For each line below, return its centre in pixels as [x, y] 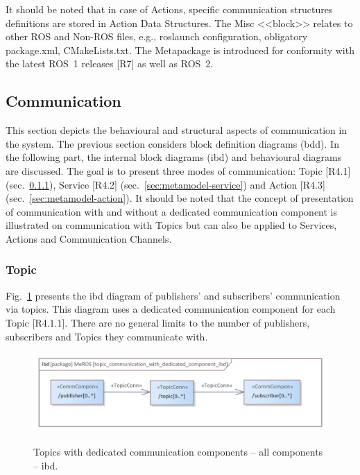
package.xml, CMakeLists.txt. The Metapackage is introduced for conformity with [180, 50]
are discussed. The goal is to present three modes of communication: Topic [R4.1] [178, 170]
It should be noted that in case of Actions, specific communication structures [169, 9]
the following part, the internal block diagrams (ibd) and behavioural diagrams [174, 157]
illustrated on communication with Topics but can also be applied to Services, [171, 225]
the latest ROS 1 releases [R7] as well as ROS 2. [110, 63]
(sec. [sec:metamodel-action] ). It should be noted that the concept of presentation [180, 198]
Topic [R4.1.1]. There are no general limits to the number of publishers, [158, 322]
